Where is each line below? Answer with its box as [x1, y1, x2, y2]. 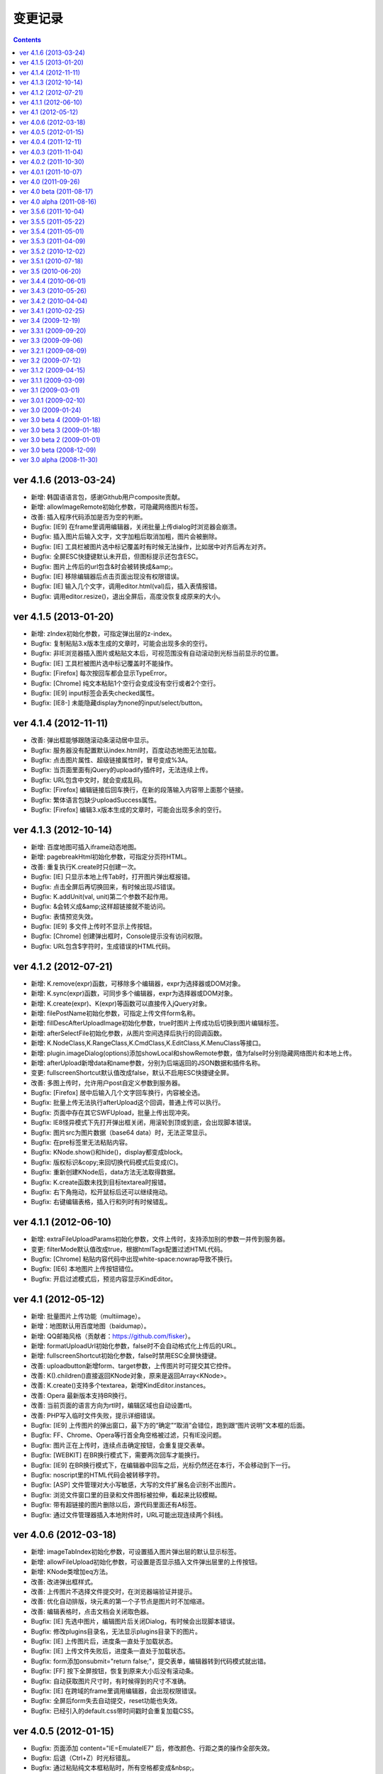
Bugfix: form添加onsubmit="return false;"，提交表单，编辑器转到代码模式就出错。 [30, 1657, 270, 1665]
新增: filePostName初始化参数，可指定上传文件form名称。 [30, 1008, 200, 1018]
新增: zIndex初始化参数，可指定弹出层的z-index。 [30, 629, 176, 638]
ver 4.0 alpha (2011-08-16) [19, 197, 97, 206]
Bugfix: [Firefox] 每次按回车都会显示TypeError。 [30, 669, 172, 678]
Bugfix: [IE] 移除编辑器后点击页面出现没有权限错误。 [30, 572, 184, 580]
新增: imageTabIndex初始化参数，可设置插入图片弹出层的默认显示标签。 [30, 1548, 240, 1556]
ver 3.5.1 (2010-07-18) [19, 257, 84, 265]
